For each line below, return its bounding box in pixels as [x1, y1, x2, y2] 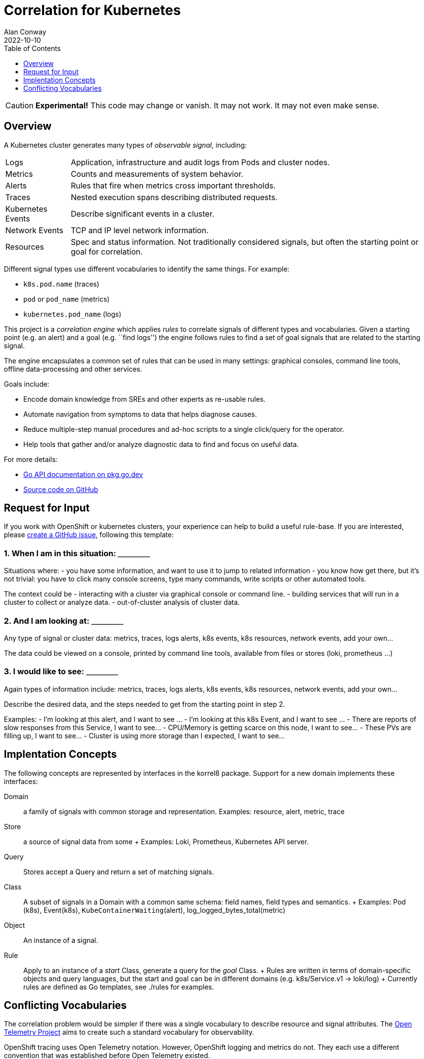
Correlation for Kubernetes [4, 2, 181, 18]
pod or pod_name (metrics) [23, 294, 110, 303]
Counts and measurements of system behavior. [70, 169, 244, 179]
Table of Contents [4, 44, 61, 52]
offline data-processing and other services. [4, 364, 143, 373]
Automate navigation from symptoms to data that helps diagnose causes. [23, 410, 257, 418]
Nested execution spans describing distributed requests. [70, 192, 277, 202]
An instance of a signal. [23, 936, 98, 944]
